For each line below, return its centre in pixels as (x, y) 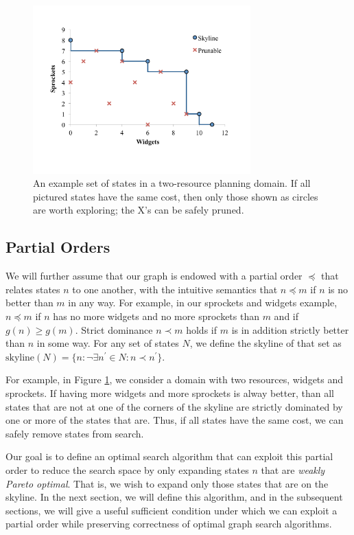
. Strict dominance (114, 329)
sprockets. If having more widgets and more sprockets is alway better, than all (170, 393)
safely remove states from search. (75, 433)
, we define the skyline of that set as (265, 343)
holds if (202, 329)
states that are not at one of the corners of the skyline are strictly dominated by (174, 406)
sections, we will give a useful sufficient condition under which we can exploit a (172, 510)
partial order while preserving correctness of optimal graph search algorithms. (169, 524)
